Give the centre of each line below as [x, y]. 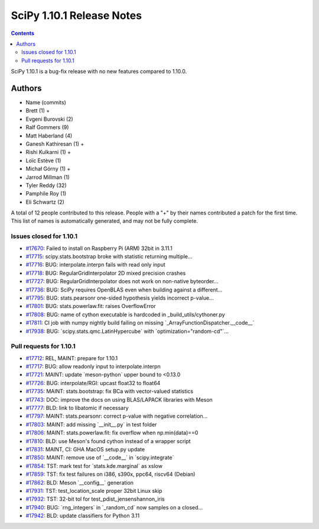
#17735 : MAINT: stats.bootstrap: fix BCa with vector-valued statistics [110, 392]
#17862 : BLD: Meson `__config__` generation [80, 482]
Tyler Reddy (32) [46, 185]
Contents [23, 33]
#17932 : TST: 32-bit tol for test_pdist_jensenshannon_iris [95, 499]
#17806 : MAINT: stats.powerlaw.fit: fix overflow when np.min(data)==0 [112, 433]
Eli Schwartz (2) [45, 202]
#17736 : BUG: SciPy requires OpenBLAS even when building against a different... [124, 290]
